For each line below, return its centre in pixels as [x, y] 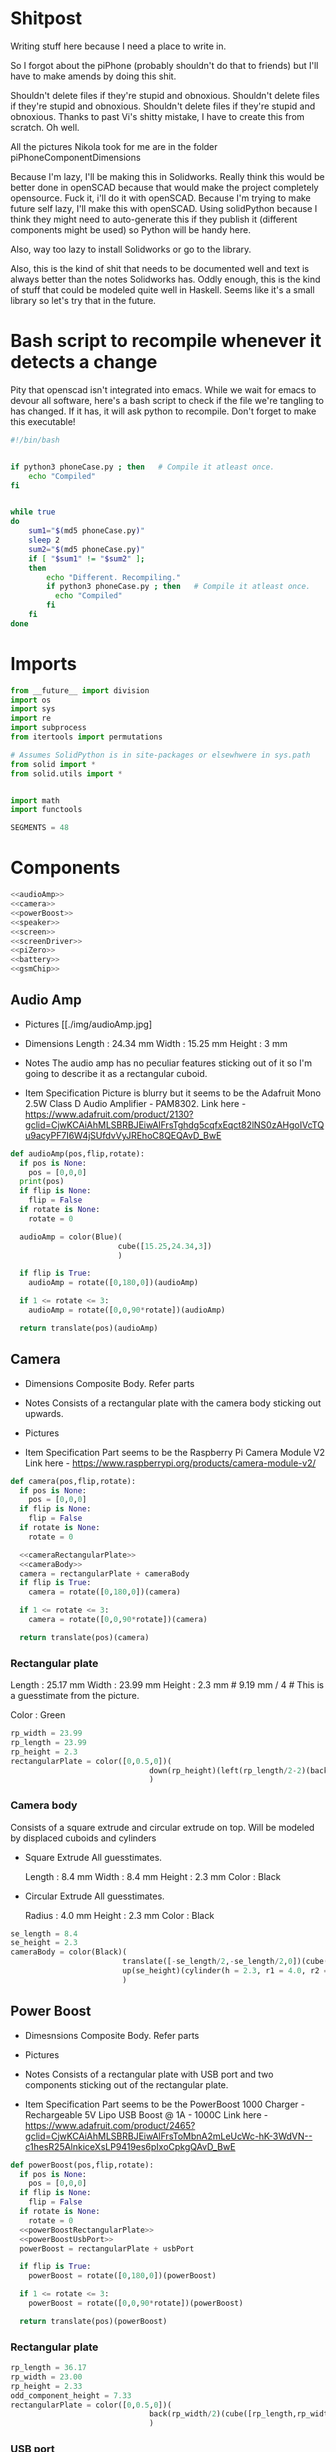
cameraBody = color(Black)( [69, 1952]
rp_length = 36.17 [48, 2368]
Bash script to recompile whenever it [166, 341]
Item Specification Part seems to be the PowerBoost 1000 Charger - [164, 2104]
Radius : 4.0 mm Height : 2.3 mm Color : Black [119, 1915]
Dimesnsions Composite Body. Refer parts [112, 2035]
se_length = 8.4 [44, 1933]
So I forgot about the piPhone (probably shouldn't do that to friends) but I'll [164, 65]
